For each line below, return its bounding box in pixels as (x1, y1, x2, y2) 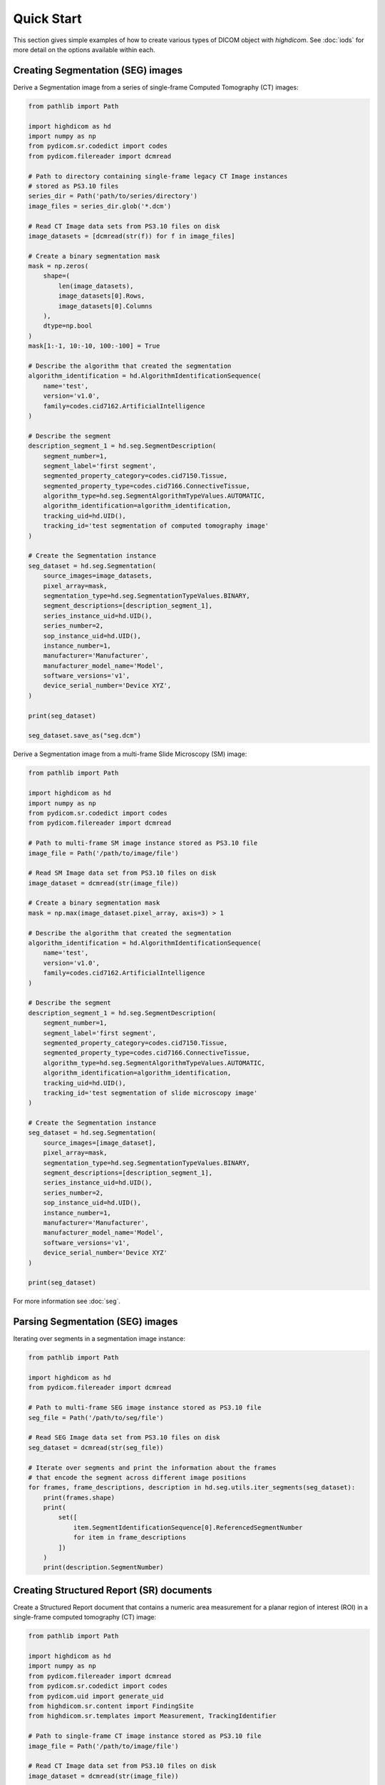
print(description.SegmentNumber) (43, 1564, 164, 1572)
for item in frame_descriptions (73, 1534, 187, 1542)
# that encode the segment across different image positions (28, 1473, 247, 1482)
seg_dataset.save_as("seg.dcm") (28, 732, 142, 740)
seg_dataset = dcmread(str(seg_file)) (28, 1443, 164, 1452)
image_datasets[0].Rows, (58, 292, 145, 300)
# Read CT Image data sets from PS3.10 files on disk (28, 222, 220, 230)
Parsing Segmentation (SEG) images (13, 1316, 178, 1328)
